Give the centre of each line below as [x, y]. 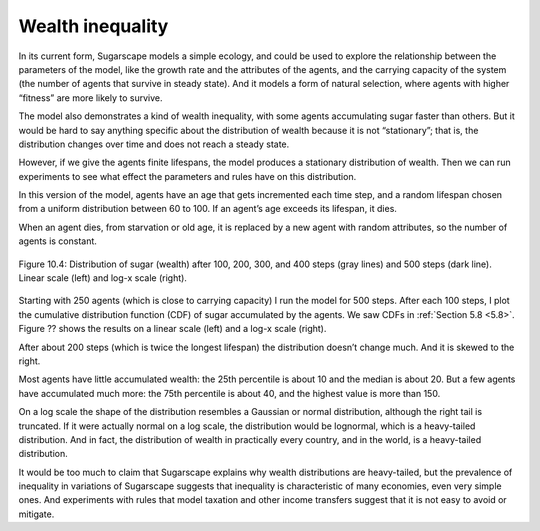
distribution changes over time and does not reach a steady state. [154, 144]
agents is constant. [57, 241]
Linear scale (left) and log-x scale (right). [102, 278]
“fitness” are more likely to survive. [90, 97]
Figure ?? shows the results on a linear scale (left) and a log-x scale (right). [172, 329]
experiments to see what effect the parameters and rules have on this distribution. [187, 176]
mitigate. [36, 514]
